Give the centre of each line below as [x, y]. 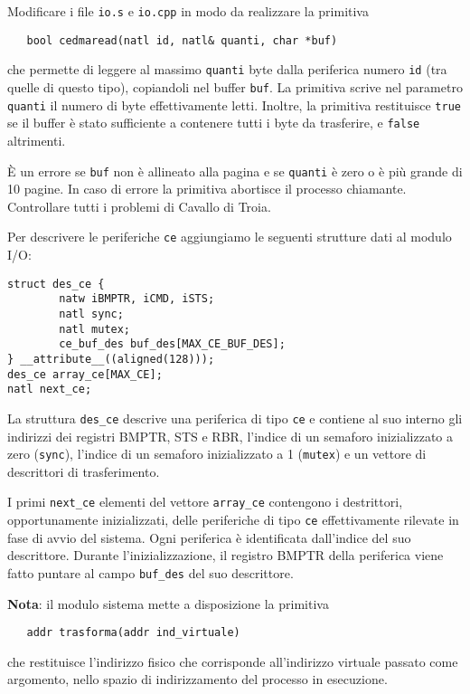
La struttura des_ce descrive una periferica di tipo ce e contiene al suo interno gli [235, 418]
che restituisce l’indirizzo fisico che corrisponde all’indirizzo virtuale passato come [233, 661]
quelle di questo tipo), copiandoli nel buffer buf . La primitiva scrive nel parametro [235, 86]
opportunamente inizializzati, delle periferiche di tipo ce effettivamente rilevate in [233, 520]
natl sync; [91, 314]
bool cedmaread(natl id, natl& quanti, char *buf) [182, 40]
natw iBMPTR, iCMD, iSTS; [137, 299]
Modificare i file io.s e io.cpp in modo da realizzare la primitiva [188, 11]
